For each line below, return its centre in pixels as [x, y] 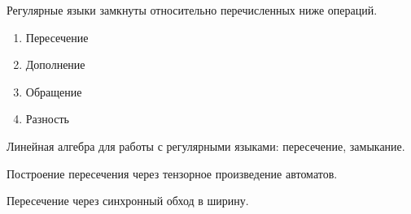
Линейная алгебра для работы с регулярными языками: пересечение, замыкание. [206, 146]
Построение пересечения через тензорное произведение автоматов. [172, 173]
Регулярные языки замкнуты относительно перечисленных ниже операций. [192, 10]
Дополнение [55, 64]
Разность [47, 119]
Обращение [54, 91]
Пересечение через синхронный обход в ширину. [128, 201]
